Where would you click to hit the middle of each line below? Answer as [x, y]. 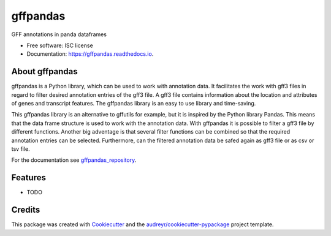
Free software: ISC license [60, 45]
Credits [26, 210]
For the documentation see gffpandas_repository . [74, 160]
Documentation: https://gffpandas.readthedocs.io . [90, 54]
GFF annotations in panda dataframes [59, 34]
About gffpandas [44, 71]
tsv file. [21, 149]
